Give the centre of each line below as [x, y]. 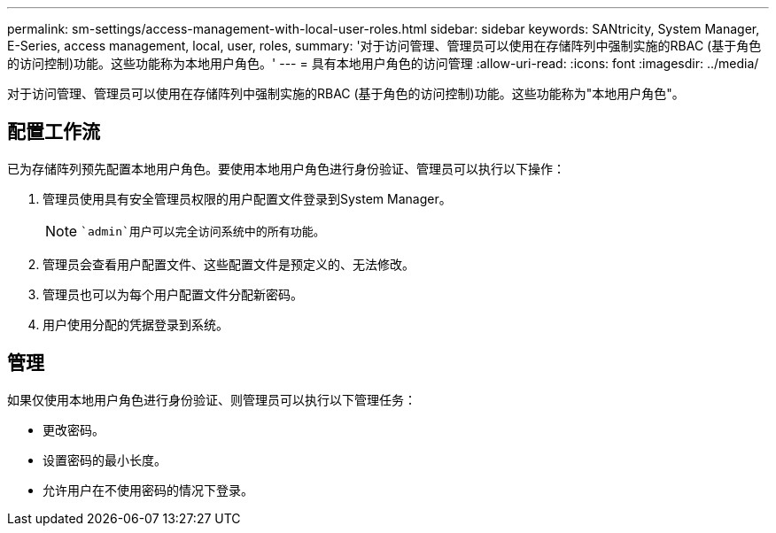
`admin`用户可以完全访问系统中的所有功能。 [203, 232]
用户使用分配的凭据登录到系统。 [136, 324]
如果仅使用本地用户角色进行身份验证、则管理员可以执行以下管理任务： [212, 399]
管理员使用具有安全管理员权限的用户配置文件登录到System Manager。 [247, 198]
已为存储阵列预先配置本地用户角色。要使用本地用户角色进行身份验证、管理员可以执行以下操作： [286, 168]
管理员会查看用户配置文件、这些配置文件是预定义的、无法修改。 [229, 264]
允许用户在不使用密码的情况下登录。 [148, 490]
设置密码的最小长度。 [105, 460]
